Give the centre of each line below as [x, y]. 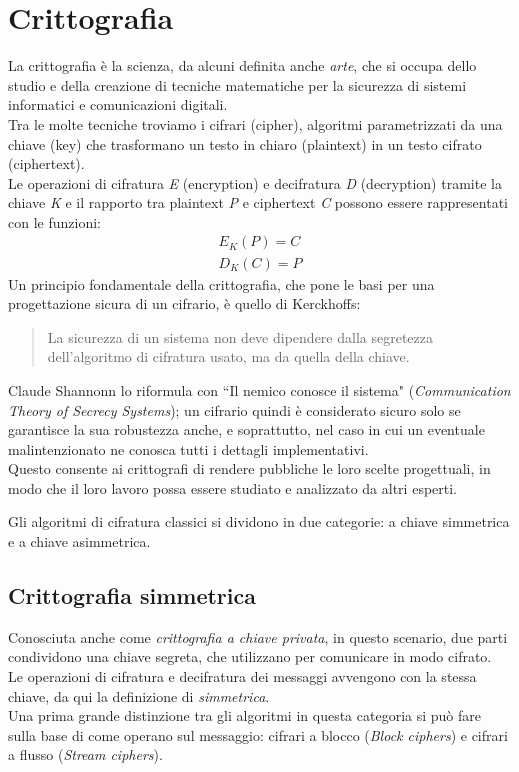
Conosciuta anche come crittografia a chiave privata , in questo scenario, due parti [258, 636]
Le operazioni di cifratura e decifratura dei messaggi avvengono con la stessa [242, 676]
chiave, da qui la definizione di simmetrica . [139, 695]
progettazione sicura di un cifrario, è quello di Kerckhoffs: [184, 303]
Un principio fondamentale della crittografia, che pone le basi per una [221, 283]
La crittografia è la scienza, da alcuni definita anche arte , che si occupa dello [242, 65]
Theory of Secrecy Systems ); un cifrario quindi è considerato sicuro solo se [234, 409]
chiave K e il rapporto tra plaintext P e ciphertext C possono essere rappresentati [258, 202]
